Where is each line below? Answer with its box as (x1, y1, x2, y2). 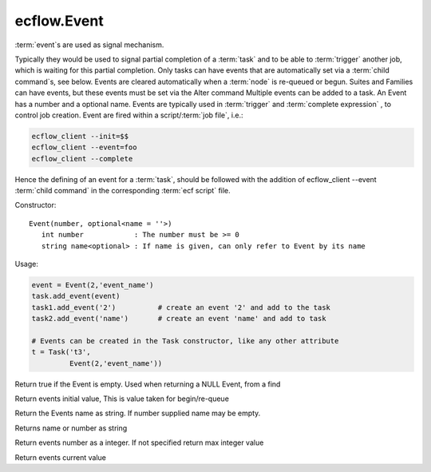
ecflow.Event (14, 12, 104, 30)
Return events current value (14, 452, 107, 462)
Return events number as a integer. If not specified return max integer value (14, 438, 264, 447)
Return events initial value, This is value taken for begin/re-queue (14, 394, 229, 403)
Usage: (14, 259, 39, 268)
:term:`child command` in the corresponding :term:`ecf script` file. (14, 186, 231, 196)
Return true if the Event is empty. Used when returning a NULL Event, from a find (14, 379, 281, 389)
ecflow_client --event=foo (31, 143, 137, 152)
